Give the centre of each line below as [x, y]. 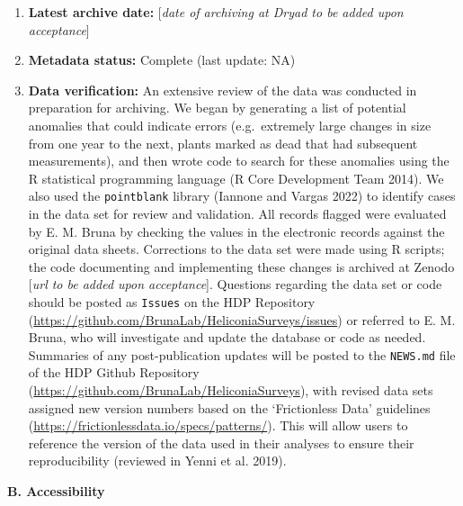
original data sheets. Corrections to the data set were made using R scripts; [236, 249]
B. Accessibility [56, 491]
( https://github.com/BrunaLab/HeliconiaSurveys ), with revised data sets [231, 390]
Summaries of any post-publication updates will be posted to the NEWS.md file [242, 354]
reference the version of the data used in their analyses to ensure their [221, 443]
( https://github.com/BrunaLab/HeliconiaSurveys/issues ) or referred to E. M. [242, 319]
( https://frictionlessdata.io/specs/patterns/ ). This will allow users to [218, 425]
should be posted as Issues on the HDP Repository [172, 301]
